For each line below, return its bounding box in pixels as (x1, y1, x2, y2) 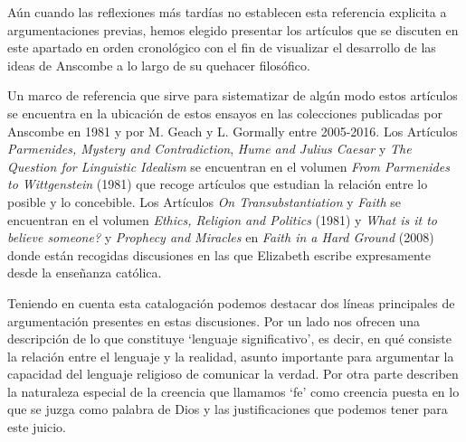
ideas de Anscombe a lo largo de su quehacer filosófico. (7, 55, 310, 74)
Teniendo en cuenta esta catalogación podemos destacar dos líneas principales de (7, 293, 455, 312)
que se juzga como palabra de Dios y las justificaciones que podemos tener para (7, 400, 448, 418)
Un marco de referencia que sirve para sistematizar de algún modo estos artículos (7, 86, 458, 105)
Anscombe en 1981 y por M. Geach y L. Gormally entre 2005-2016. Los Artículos (7, 121, 458, 140)
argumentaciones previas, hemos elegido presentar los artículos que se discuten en (7, 20, 459, 39)
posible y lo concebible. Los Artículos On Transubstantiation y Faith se (7, 192, 402, 211)
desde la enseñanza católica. (7, 263, 162, 282)
